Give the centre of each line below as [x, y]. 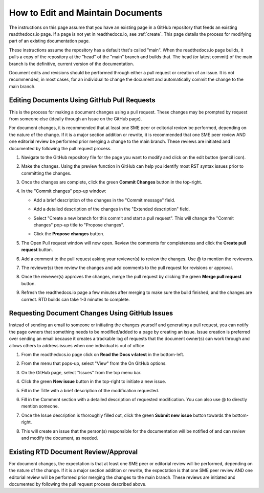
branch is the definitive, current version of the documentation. [72, 64]
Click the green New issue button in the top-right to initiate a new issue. [94, 381]
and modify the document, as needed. [60, 438]
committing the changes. [46, 173]
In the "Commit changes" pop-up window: [64, 191]
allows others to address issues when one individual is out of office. [77, 345]
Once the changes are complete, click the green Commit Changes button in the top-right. [112, 182]
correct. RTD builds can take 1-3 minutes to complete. [76, 299]
